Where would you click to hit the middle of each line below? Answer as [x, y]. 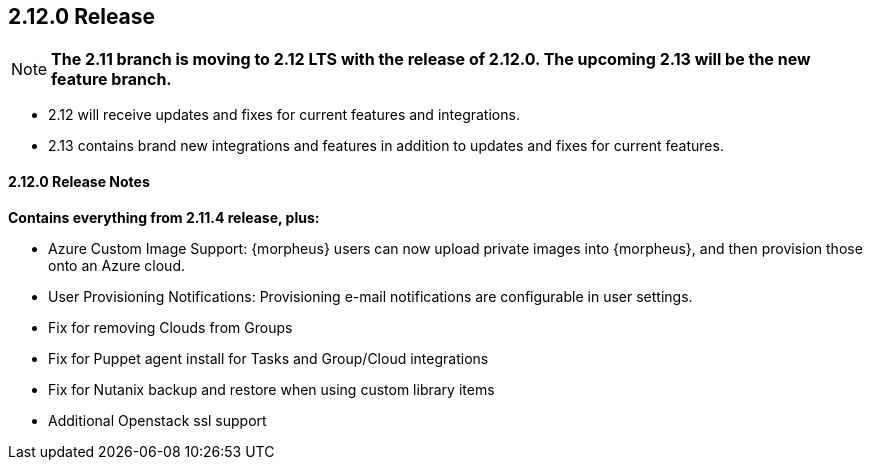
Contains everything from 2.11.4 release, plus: [164, 217]
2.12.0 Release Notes [79, 182]
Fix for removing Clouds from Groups [170, 327]
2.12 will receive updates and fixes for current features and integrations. [284, 115]
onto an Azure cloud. [116, 265]
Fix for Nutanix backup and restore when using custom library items [271, 389]
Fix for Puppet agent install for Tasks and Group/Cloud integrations [268, 358]
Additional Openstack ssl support [157, 420]
